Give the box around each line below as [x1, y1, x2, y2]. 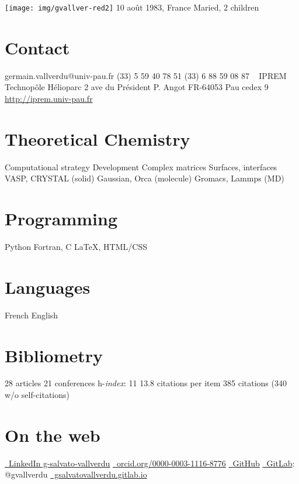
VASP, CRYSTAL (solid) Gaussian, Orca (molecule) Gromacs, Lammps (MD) [5, 172, 284, 184]
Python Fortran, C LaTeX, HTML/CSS [5, 241, 147, 252]
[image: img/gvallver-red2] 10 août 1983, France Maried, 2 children [5, 1, 259, 13]
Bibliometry [5, 343, 103, 367]
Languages [5, 274, 91, 298]
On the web [5, 423, 100, 447]
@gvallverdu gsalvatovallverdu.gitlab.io [5, 468, 147, 480]
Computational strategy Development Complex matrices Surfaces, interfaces [5, 160, 277, 173]
